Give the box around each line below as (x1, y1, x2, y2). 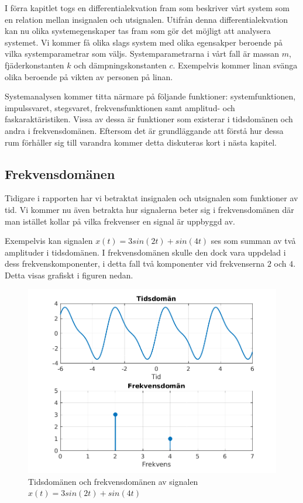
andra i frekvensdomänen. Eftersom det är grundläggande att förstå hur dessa (5, 124, 284, 136)
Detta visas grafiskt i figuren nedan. (5, 268, 133, 281)
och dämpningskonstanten (74, 58, 167, 71)
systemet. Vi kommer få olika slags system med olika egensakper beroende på (5, 36, 283, 48)
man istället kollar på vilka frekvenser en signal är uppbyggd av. (5, 215, 235, 227)
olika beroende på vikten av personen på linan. (5, 70, 173, 82)
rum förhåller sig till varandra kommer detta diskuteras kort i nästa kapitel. (5, 136, 277, 148)
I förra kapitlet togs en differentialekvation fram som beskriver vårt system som (5, 2, 290, 13)
